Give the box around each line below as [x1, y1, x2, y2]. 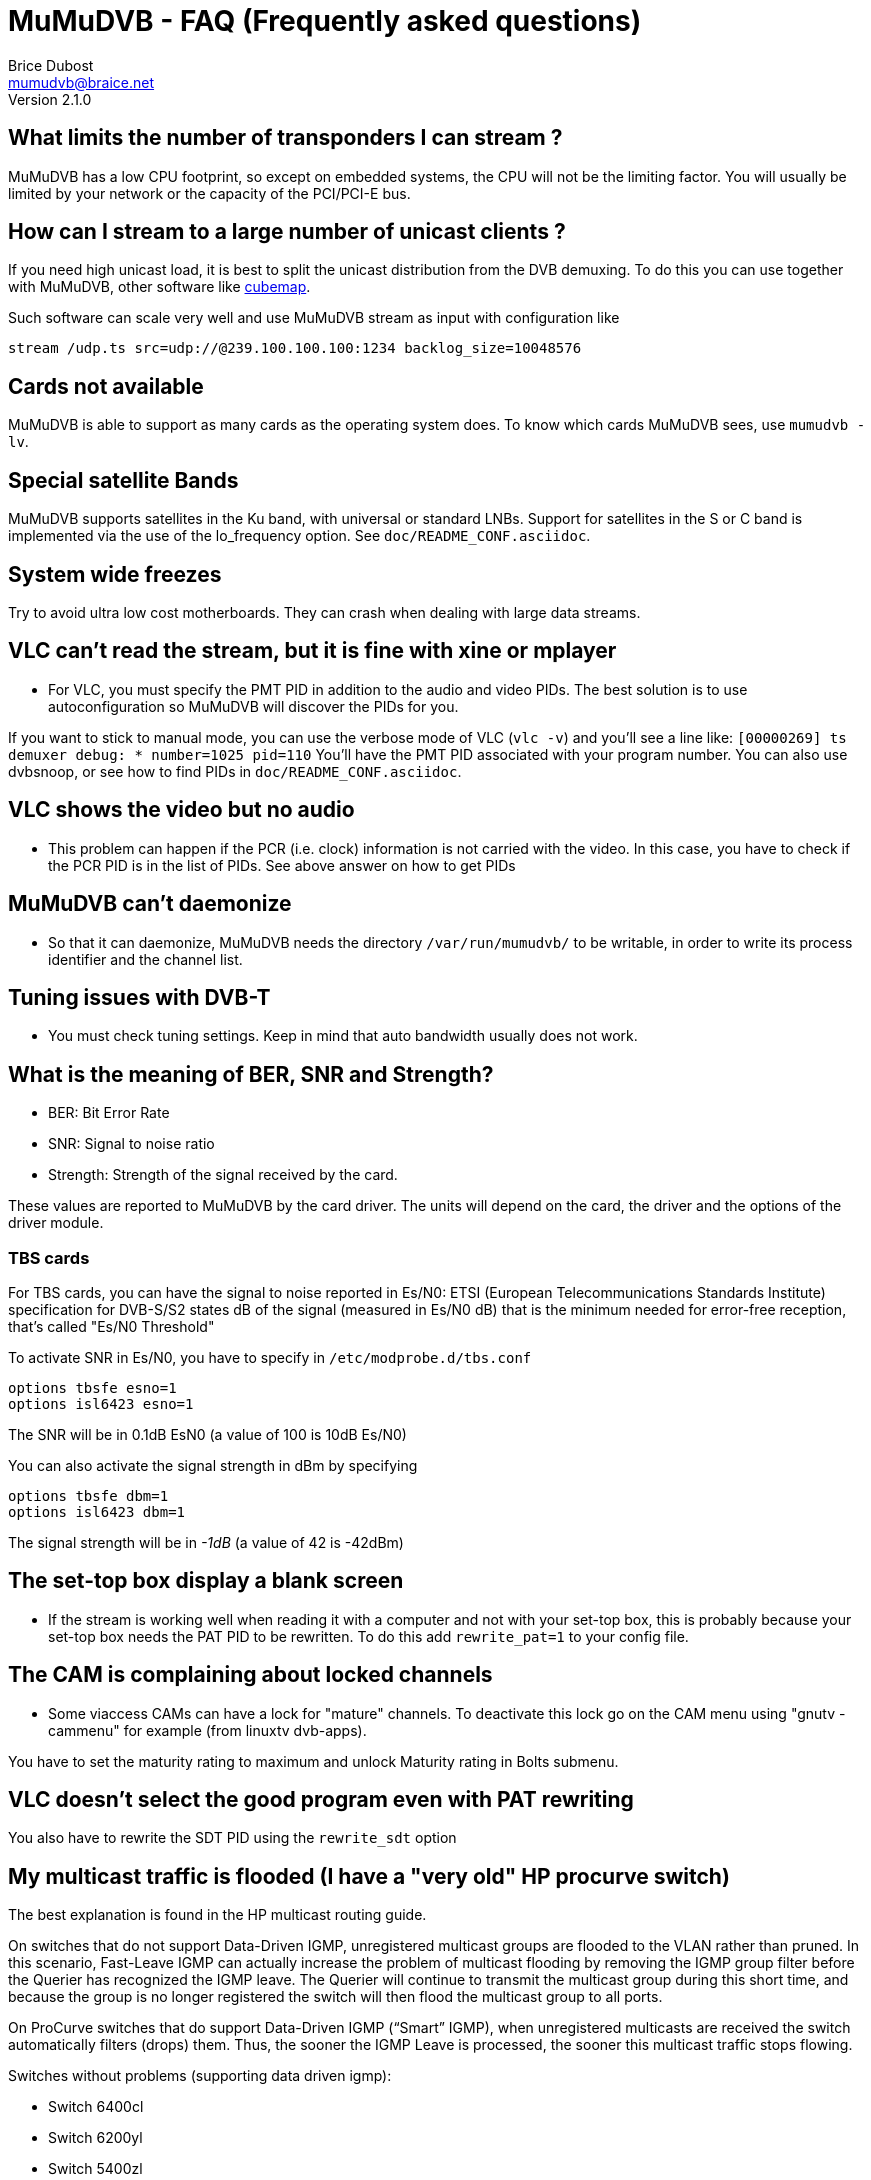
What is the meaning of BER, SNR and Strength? [8, 1061, 494, 1087]
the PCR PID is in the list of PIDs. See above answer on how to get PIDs [48, 856, 516, 874]
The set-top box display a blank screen [8, 1568, 404, 1594]
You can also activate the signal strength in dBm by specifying [8, 1456, 418, 1474]
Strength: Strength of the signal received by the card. [48, 1166, 398, 1184]
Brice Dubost [8, 56, 94, 74]
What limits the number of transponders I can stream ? [8, 125, 563, 151]
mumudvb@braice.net [8, 73, 155, 91]
